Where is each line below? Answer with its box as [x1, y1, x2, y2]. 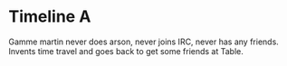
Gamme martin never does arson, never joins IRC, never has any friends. [8, 36, 280, 47]
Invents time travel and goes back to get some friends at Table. [8, 45, 244, 56]
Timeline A [8, 6, 91, 27]
